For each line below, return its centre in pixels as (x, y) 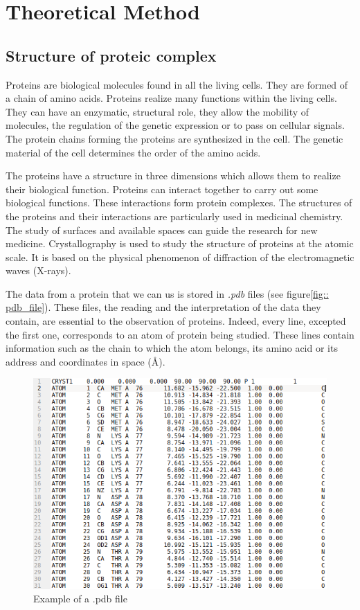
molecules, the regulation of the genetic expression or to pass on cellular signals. (175, 125)
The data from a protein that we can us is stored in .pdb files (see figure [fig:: (167, 293)
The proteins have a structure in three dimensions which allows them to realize (173, 176)
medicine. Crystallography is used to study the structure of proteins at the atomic (180, 243)
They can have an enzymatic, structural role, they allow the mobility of (157, 111)
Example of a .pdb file (80, 599)
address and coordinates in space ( (79, 361)
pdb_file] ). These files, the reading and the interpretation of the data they (163, 307)
